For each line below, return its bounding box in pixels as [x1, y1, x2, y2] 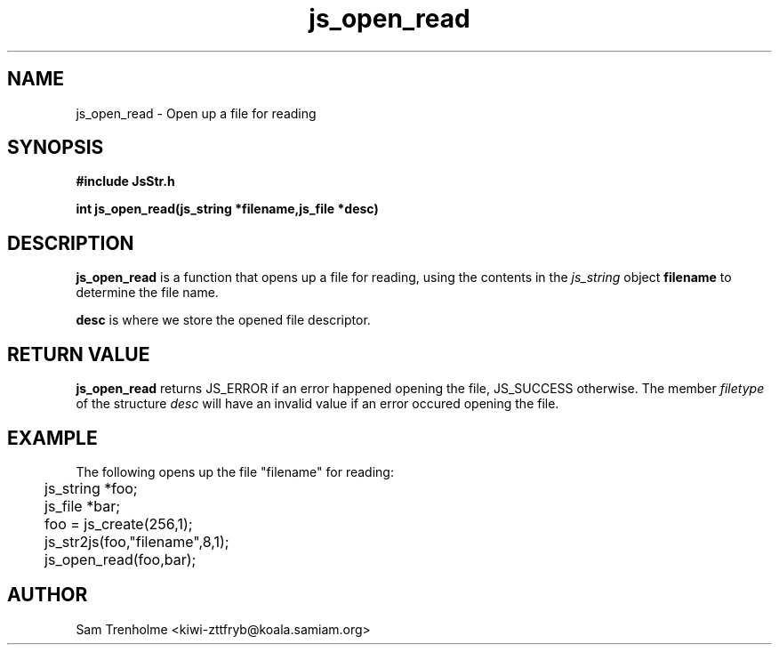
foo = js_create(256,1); [44, 514, 193, 533]
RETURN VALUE [7, 342, 150, 366]
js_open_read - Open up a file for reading [76, 105, 317, 121]
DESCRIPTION [7, 231, 134, 254]
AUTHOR [7, 584, 88, 607]
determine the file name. [76, 285, 219, 301]
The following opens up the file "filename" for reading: [76, 463, 394, 479]
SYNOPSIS [7, 136, 104, 159]
